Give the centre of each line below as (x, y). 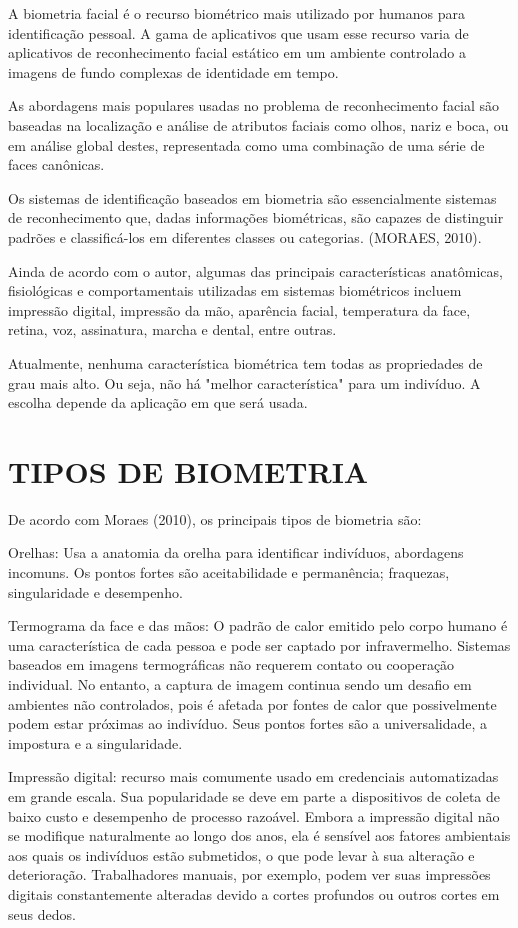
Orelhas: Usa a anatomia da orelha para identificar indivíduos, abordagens (236, 552)
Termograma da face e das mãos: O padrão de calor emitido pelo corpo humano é (258, 625)
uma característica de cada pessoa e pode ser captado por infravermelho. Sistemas (259, 644)
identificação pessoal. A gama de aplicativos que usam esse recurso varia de (238, 32)
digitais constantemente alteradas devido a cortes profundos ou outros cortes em (254, 893)
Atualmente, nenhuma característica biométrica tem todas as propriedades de (245, 362)
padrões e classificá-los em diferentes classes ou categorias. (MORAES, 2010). (245, 236)
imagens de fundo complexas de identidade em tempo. (173, 71)
